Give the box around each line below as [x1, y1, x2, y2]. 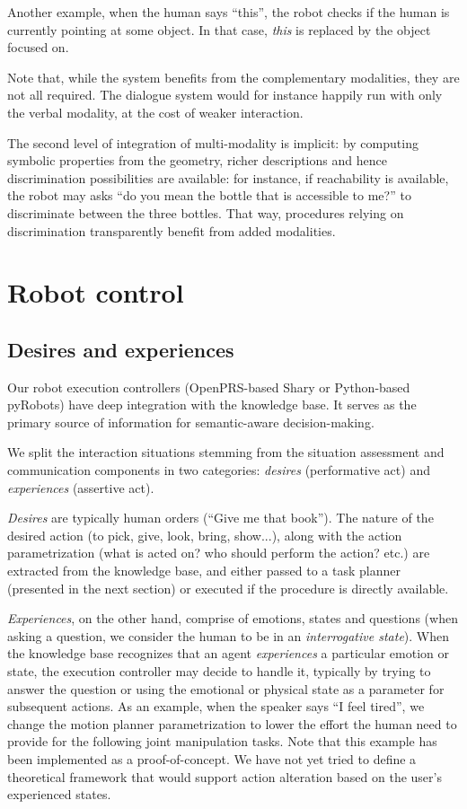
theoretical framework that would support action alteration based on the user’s [7, 767, 442, 786]
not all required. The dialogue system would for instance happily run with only [7, 85, 443, 104]
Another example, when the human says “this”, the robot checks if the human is [7, 3, 450, 21]
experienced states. [7, 785, 111, 804]
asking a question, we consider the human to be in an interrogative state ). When [7, 626, 450, 645]
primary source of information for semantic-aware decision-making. [7, 412, 374, 431]
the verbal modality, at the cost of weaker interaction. [7, 102, 304, 121]
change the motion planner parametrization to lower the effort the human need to [7, 714, 457, 733]
